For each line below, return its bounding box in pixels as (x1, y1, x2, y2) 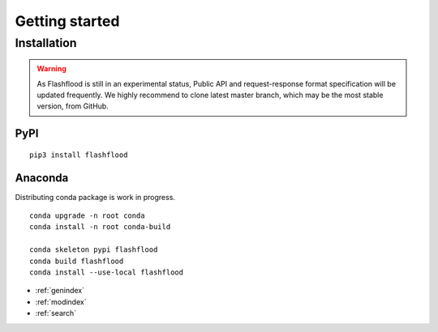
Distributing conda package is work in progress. (15, 192, 176, 202)
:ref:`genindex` (35, 286, 85, 296)
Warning (36, 64, 67, 74)
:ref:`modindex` (35, 296, 87, 307)
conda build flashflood (29, 256, 124, 266)
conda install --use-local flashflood (29, 268, 184, 277)
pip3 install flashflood (29, 150, 128, 160)
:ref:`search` (35, 309, 77, 318)
